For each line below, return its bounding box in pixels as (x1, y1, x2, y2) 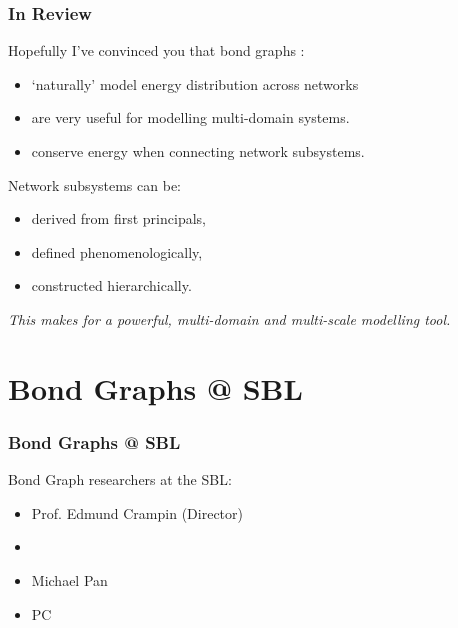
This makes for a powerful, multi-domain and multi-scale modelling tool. (8, 308, 451, 329)
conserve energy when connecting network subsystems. (31, 141, 365, 161)
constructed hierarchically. (31, 275, 192, 296)
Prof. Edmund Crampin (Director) (31, 502, 243, 523)
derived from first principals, (31, 208, 206, 229)
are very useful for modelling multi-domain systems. (31, 107, 350, 128)
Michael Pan (31, 569, 108, 590)
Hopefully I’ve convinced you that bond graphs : (8, 40, 305, 61)
